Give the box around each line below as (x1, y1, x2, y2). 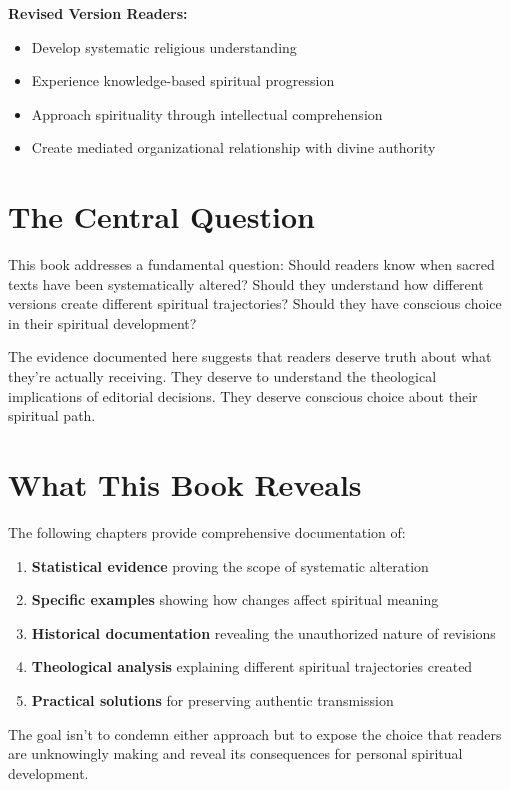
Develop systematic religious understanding (31, 36, 297, 57)
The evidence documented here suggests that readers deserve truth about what (8, 346, 492, 367)
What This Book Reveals (8, 464, 362, 505)
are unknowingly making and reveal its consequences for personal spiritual (8, 743, 463, 764)
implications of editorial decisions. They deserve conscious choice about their (8, 385, 478, 406)
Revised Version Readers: (8, 3, 188, 23)
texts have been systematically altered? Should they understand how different (8, 273, 484, 294)
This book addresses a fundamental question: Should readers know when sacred (8, 254, 495, 275)
